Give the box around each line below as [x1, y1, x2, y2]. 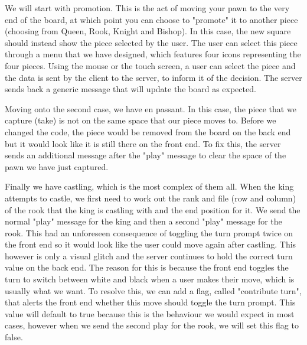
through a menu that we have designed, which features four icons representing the [5, 48, 301, 60]
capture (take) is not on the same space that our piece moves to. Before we [5, 114, 276, 126]
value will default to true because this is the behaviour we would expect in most [5, 307, 295, 320]
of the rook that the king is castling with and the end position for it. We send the [5, 203, 301, 216]
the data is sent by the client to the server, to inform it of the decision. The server [5, 71, 302, 83]
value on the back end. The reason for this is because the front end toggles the [5, 261, 289, 274]
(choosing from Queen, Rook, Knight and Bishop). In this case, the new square [5, 25, 291, 37]
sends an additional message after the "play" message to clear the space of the [5, 149, 286, 161]
